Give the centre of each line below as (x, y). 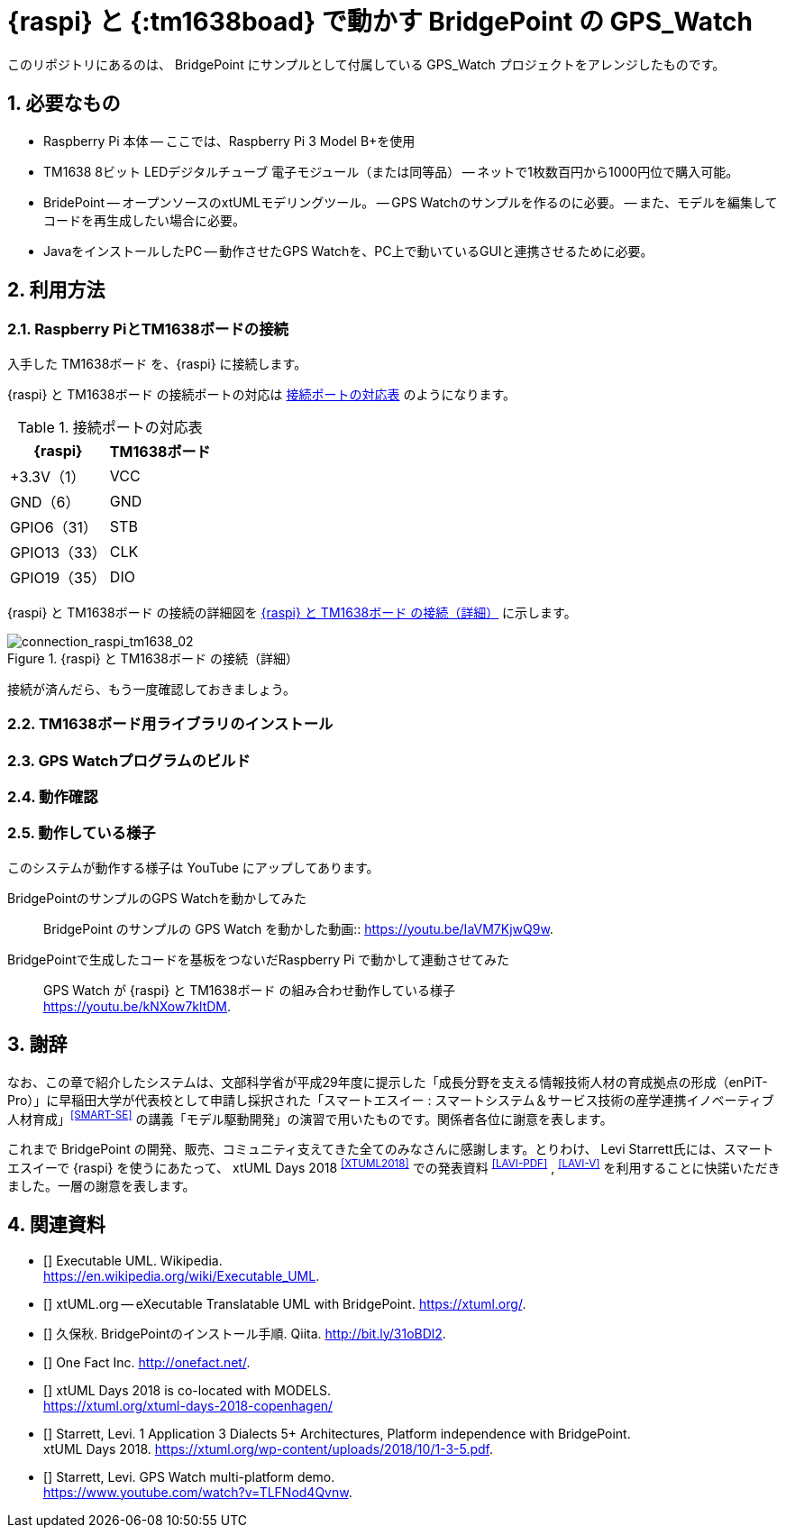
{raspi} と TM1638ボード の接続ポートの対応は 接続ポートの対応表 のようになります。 (262, 394)
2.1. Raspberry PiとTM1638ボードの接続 (148, 329)
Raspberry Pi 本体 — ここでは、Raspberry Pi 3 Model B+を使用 (229, 141)
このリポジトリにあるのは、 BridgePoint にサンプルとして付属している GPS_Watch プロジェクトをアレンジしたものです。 (366, 64)
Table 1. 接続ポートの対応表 (110, 427)
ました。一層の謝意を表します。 (101, 1185)
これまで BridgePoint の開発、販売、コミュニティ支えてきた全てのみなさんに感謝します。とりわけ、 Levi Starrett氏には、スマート (391, 1149)
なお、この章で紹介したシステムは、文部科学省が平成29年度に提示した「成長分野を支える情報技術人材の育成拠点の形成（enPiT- (388, 1082)
